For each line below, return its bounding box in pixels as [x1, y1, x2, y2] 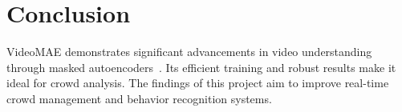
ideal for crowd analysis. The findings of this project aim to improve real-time [6, 74, 389, 91]
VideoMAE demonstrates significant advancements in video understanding [6, 43, 372, 60]
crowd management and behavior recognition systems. [6, 90, 272, 106]
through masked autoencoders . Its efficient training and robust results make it [6, 58, 396, 75]
